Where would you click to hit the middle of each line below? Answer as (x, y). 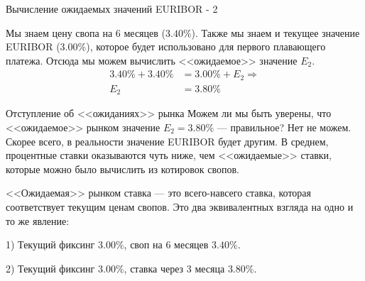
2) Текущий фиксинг (50, 268)
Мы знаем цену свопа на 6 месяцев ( (86, 32)
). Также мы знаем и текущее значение (276, 32)
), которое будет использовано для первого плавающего (206, 46)
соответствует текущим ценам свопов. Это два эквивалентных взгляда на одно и (180, 206)
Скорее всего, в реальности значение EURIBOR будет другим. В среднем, (167, 141)
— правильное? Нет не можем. (284, 127)
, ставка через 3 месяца (174, 268)
